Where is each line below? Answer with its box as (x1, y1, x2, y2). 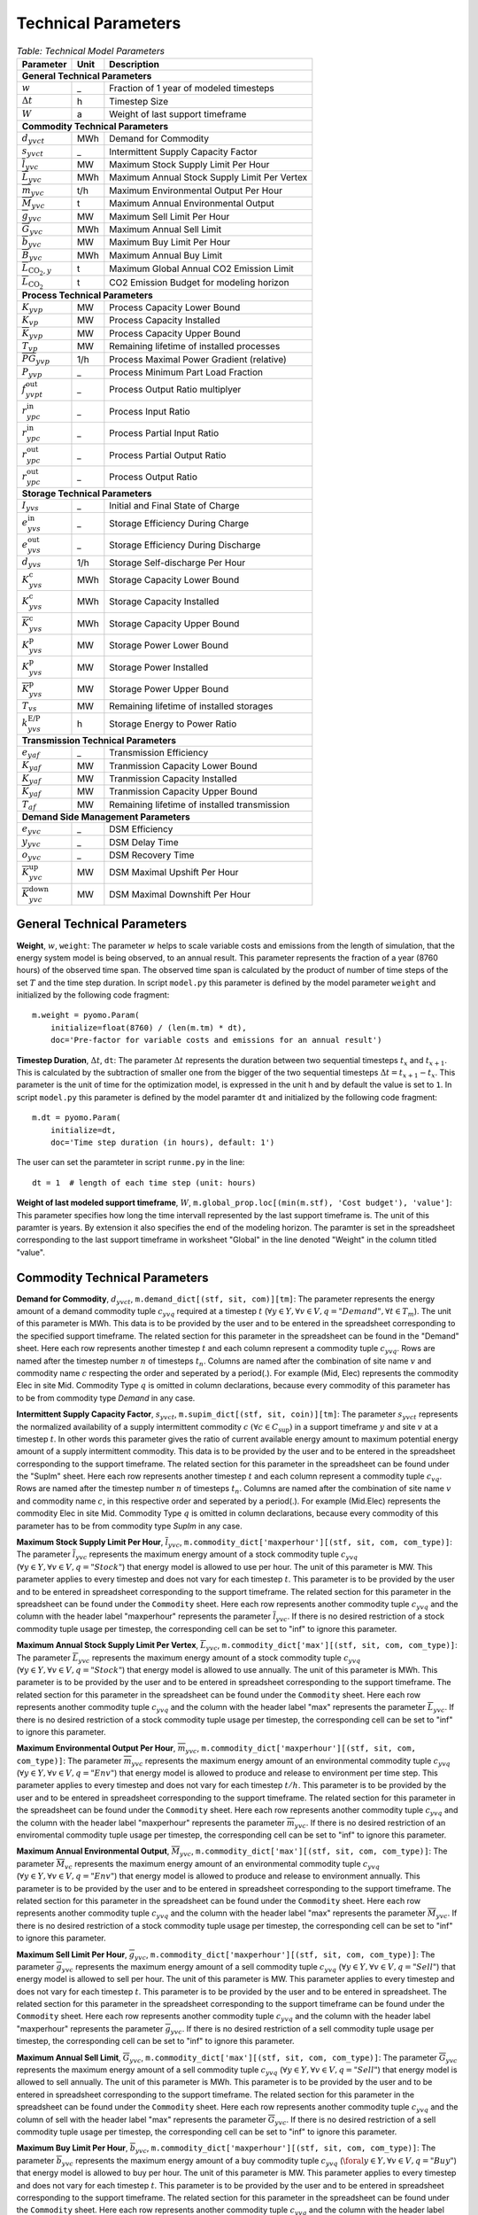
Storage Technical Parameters (21, 487, 152, 500)
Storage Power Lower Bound (109, 639, 229, 651)
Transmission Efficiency (109, 747, 209, 759)
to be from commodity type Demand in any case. (16, 1392, 196, 1403)
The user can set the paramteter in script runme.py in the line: (16, 1157, 245, 1168)
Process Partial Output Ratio (109, 448, 227, 461)
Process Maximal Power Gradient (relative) (109, 353, 287, 365)
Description (109, 58, 159, 70)
